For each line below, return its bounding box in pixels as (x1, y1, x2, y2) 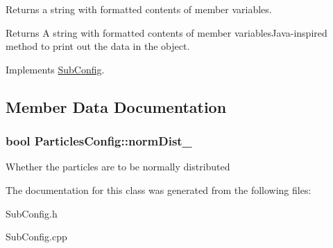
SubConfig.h (6, 206, 58, 220)
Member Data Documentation (6, 96, 227, 117)
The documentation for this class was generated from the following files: (6, 182, 311, 197)
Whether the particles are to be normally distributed (6, 159, 230, 174)
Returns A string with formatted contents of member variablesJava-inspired (6, 25, 327, 39)
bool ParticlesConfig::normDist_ (6, 132, 192, 150)
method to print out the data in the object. (6, 39, 190, 53)
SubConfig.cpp (6, 229, 67, 244)
